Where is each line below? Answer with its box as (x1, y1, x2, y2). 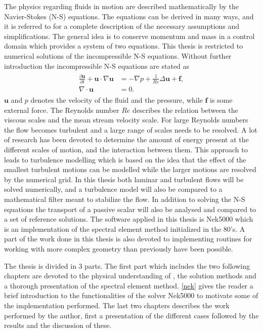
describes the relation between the (133, 104, 238, 115)
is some (210, 95, 233, 105)
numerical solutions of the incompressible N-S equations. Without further (4, 50, 232, 61)
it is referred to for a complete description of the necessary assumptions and (4, 21, 240, 31)
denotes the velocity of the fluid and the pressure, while (30, 95, 203, 105)
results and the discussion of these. (4, 320, 112, 330)
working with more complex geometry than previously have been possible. (4, 243, 233, 254)
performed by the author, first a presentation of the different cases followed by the (4, 310, 259, 320)
